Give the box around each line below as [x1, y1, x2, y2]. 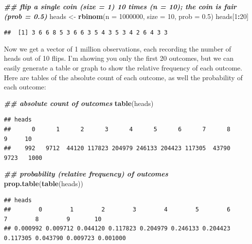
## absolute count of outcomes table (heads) [4, 98, 154, 108]
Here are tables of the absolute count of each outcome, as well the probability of [4, 72, 243, 82]
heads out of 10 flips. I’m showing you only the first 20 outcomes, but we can [4, 53, 234, 63]
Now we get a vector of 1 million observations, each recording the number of [4, 43, 231, 53]
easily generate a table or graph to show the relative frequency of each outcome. [4, 62, 242, 72]
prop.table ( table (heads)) [4, 178, 83, 188]
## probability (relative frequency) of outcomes [4, 169, 168, 179]
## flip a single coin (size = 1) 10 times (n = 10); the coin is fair [4, 1, 237, 11]
